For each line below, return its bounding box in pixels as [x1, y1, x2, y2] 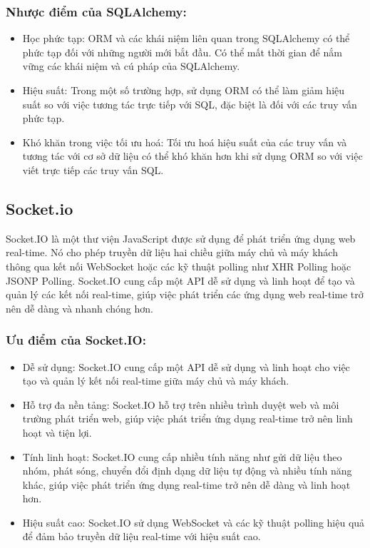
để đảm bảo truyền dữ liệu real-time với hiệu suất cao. [22, 529, 261, 544]
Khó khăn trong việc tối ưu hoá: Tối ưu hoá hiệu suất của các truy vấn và [22, 134, 347, 149]
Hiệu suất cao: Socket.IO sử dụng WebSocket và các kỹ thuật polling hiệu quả [22, 514, 365, 529]
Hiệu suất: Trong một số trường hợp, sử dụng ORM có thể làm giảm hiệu [22, 83, 345, 97]
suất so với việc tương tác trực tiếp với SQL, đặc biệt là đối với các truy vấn [22, 96, 357, 111]
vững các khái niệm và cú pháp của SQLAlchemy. [22, 59, 240, 73]
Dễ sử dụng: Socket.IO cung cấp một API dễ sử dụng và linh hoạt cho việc [22, 359, 350, 374]
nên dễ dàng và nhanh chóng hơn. [6, 300, 153, 315]
